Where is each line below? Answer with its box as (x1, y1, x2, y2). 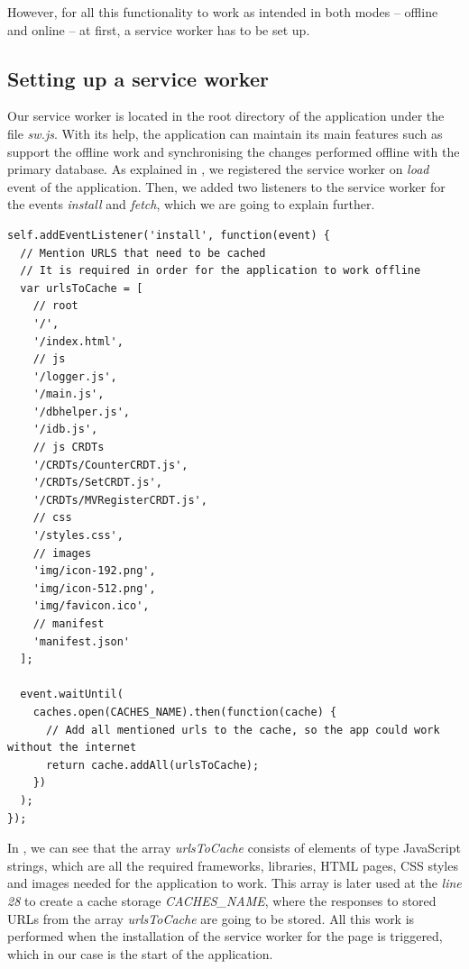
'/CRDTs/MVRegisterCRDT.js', (32, 493, 207, 507)
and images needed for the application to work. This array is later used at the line (7, 873, 462, 892)
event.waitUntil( (20, 688, 124, 701)
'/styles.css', (32, 529, 124, 543)
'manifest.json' (32, 635, 131, 648)
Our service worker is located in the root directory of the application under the (7, 106, 445, 125)
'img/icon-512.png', (32, 581, 156, 595)
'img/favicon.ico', (32, 599, 150, 613)
